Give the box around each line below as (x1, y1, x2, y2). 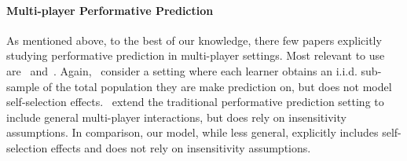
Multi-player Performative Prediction (6, 2, 214, 18)
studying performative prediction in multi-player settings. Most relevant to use (6, 47, 385, 64)
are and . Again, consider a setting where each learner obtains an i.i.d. (6, 62, 357, 79)
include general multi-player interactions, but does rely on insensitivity (6, 108, 346, 125)
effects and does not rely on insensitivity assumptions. (50, 139, 311, 156)
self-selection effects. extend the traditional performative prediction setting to (6, 93, 384, 110)
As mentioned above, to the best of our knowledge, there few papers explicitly (6, 31, 382, 48)
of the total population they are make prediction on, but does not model (42, 78, 392, 94)
